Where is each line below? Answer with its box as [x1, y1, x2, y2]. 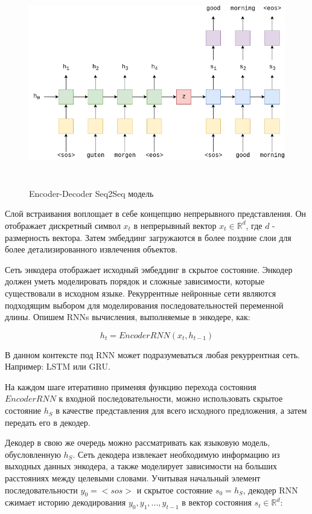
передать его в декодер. [5, 416, 91, 428]
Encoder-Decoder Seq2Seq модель [29, 187, 154, 199]
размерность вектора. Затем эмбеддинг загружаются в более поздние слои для [5, 231, 291, 243]
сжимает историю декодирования [5, 496, 126, 509]
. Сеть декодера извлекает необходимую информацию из [72, 448, 280, 460]
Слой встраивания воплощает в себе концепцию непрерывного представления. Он [5, 207, 307, 220]
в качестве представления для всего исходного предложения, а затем [56, 404, 307, 417]
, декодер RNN [243, 483, 298, 496]
